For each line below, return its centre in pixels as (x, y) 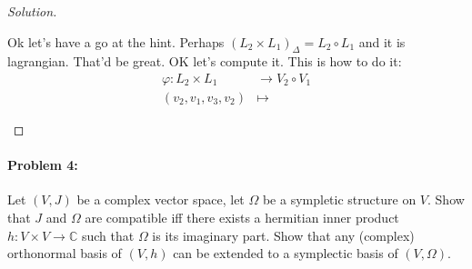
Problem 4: (43, 165)
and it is (382, 41)
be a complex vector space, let (161, 199)
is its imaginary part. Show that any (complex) (283, 235)
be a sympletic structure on (339, 199)
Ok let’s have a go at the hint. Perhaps (116, 41)
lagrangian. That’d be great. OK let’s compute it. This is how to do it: (205, 61)
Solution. (32, 11)
